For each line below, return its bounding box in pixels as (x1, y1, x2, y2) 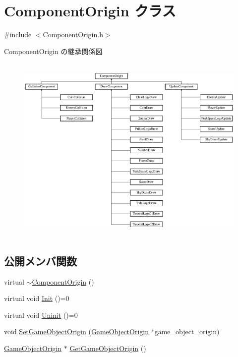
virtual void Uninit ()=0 (4, 309, 78, 320)
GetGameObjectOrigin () (69, 343, 146, 353)
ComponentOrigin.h (43, 29, 103, 40)
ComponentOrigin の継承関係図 (4, 46, 103, 56)
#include (4, 29, 32, 40)
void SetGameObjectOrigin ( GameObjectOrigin (4, 326, 149, 337)
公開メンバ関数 (4, 253, 77, 268)
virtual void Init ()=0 (4, 293, 69, 303)
